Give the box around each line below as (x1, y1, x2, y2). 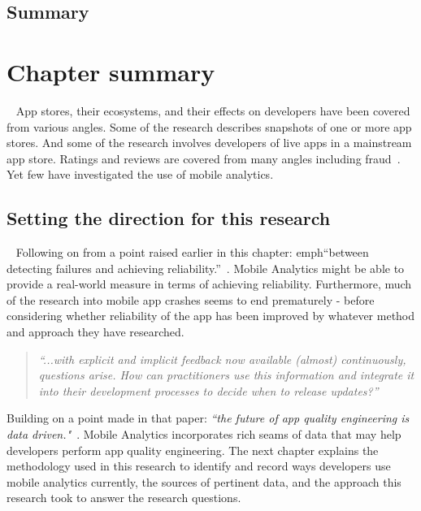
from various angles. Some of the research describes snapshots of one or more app (7, 118, 412, 135)
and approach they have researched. (7, 323, 184, 340)
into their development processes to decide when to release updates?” (38, 382, 379, 399)
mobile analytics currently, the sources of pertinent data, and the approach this (7, 473, 401, 490)
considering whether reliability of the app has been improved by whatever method (7, 307, 415, 324)
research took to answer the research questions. (7, 489, 241, 506)
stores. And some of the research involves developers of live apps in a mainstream (7, 134, 412, 151)
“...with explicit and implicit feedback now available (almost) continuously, (38, 350, 406, 367)
